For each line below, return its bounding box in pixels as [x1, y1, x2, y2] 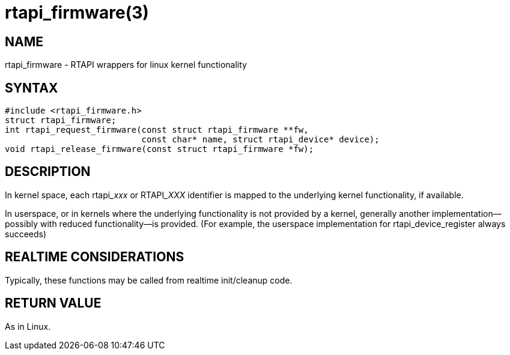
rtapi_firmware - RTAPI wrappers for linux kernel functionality [5, 59, 247, 70]
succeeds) [5, 228, 47, 239]
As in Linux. [5, 321, 51, 332]
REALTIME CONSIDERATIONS [5, 249, 184, 265]
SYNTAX [5, 80, 58, 96]
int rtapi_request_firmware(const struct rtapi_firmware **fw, [5, 125, 309, 135]
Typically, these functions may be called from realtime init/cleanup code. [5, 275, 293, 285]
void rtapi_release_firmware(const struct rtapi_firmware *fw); [5, 144, 314, 154]
